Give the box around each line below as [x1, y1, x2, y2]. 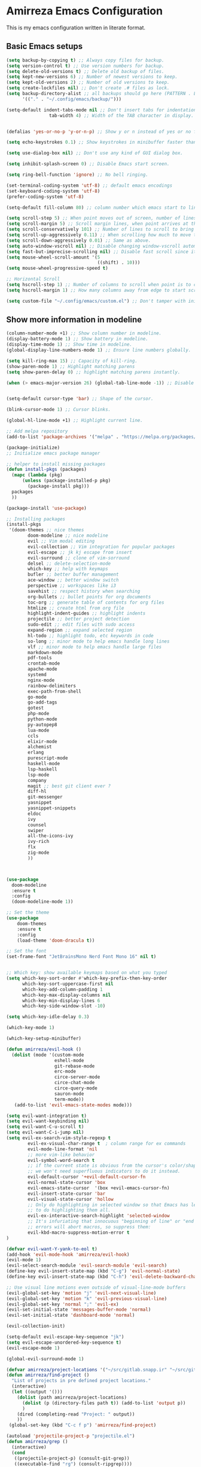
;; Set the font [6, 948, 47, 954]
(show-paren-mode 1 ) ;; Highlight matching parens [6, 363, 135, 369]
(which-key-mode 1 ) [6, 1025, 55, 1031]
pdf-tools [28, 655, 52, 661]
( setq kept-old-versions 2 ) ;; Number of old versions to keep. [6, 80, 170, 86]
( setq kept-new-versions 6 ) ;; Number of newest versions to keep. [6, 74, 178, 80]
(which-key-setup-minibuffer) [6, 1036, 82, 1042]
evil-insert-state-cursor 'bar [28, 1191, 106, 1197]
